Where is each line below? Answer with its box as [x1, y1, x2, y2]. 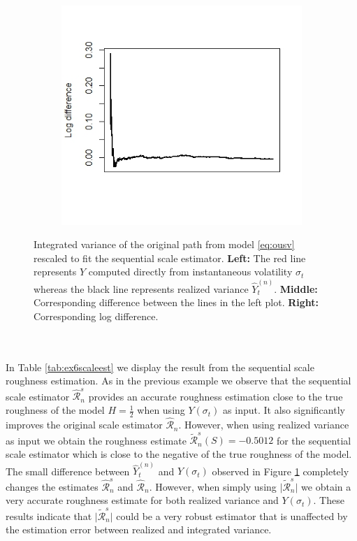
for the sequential [276, 433, 351, 447]
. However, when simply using [149, 479, 277, 493]
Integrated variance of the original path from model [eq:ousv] [34, 237, 295, 252]
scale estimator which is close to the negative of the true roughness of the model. [6, 447, 352, 461]
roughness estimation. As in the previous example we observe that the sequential [6, 373, 351, 388]
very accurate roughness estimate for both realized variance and [6, 493, 279, 507]
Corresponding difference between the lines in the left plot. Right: [34, 295, 319, 310]
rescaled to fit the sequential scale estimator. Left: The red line [34, 250, 306, 265]
